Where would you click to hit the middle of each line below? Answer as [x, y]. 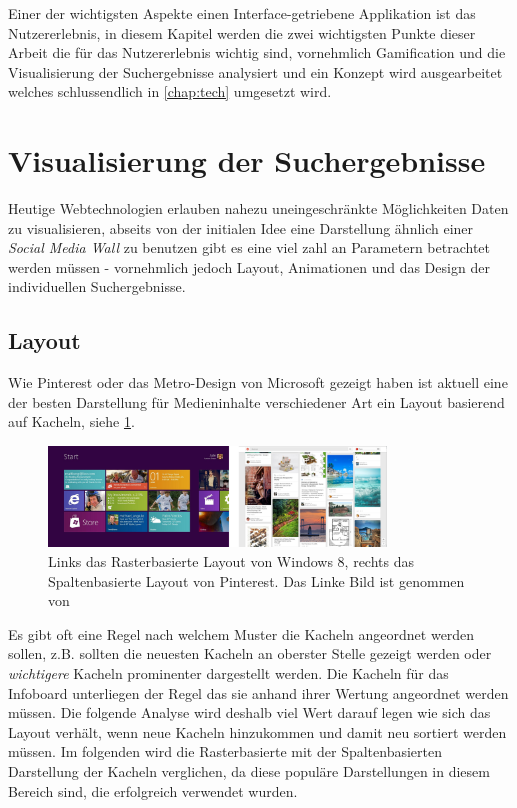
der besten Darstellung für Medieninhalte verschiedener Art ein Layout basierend [256, 401]
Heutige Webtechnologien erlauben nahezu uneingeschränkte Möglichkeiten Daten [258, 208]
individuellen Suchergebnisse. [97, 286]
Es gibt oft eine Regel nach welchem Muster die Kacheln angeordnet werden [241, 633]
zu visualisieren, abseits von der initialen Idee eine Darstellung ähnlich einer [241, 227]
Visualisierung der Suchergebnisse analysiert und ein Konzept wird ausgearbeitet [255, 71]
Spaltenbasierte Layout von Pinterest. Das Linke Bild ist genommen [256, 580]
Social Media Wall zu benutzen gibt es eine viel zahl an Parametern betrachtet [249, 247]
